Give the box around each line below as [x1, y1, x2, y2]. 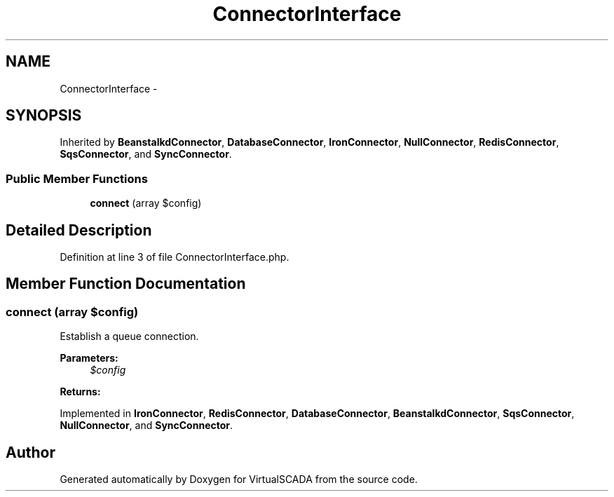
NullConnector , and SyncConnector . [60, 419, 233, 432]
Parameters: [60, 352, 118, 365]
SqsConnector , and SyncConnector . [60, 148, 232, 161]
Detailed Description [6, 221, 152, 239]
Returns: [60, 386, 101, 398]
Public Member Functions [6, 171, 148, 186]
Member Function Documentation [6, 275, 246, 293]
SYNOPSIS [6, 107, 82, 125]
